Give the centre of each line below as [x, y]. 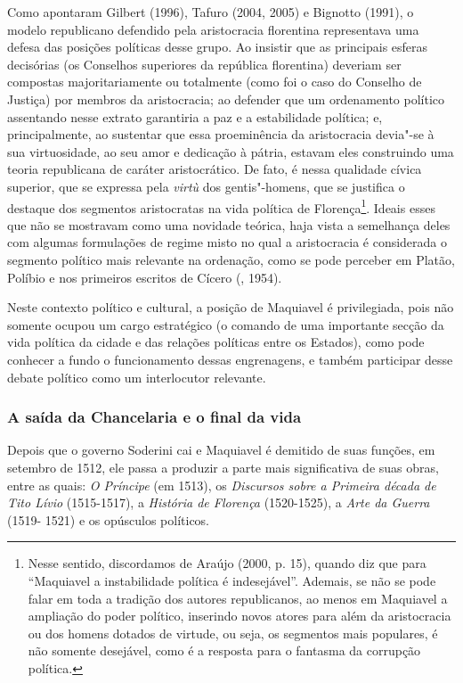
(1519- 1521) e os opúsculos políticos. [109, 519]
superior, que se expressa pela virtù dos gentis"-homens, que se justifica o [206, 186]
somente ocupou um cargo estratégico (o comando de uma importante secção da [226, 324]
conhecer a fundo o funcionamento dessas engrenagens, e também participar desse [230, 359]
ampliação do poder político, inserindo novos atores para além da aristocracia [240, 616]
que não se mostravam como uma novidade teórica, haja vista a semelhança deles [229, 224]
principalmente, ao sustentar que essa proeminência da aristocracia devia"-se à [221, 134]
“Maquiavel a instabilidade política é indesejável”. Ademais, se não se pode [232, 580]
